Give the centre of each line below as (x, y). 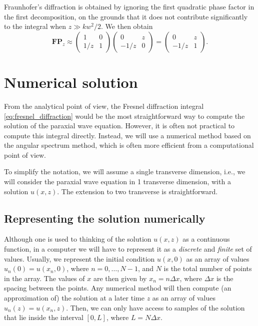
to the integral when (35, 26)
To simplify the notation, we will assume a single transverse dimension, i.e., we (125, 171)
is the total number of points (208, 268)
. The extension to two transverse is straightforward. (137, 191)
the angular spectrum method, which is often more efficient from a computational (129, 145)
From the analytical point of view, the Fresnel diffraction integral (104, 106)
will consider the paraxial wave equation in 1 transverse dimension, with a (117, 181)
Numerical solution (71, 82)
